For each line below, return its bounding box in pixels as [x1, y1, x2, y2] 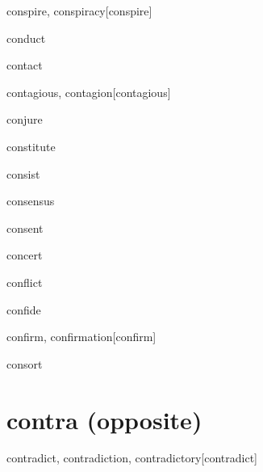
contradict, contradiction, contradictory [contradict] [6, 449, 257, 466]
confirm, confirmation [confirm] [6, 328, 157, 345]
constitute [6, 137, 56, 154]
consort [6, 355, 43, 372]
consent [6, 219, 44, 236]
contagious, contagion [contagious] [6, 83, 171, 100]
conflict [6, 273, 43, 290]
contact [6, 57, 43, 74]
